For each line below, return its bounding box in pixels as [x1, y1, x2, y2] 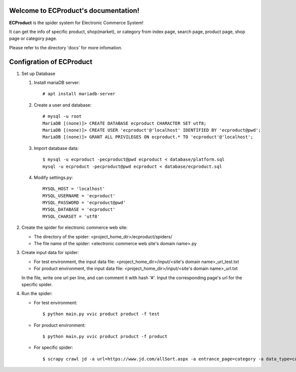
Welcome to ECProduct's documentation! [9, 6, 140, 15]
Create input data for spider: [21, 250, 79, 256]
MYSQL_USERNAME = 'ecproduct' [42, 193, 116, 198]
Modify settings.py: [34, 174, 74, 180]
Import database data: [34, 145, 79, 151]
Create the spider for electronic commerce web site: [21, 224, 128, 230]
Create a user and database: [34, 102, 92, 108]
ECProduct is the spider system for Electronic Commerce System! [9, 20, 144, 26]
